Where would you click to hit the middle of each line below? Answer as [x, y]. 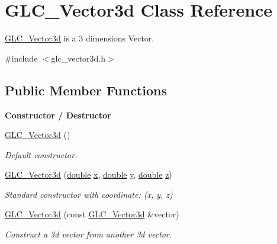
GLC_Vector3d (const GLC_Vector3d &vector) [92, 214]
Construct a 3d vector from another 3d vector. [88, 234]
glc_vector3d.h [78, 58]
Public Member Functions [86, 90]
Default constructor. [41, 154]
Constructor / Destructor [58, 115]
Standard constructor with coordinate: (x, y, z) [89, 194]
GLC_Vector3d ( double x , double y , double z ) [88, 174]
